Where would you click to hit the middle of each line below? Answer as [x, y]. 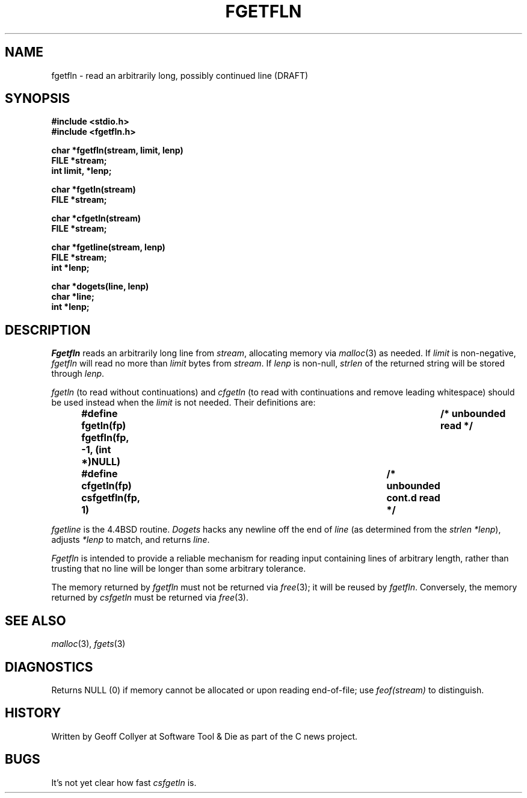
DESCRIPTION [48, 330]
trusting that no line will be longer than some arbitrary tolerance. [179, 569]
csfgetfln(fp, [111, 498]
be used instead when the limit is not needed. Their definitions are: [183, 403]
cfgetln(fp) [106, 486]
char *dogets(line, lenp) [100, 286]
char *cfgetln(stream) [96, 218]
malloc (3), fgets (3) [88, 644]
